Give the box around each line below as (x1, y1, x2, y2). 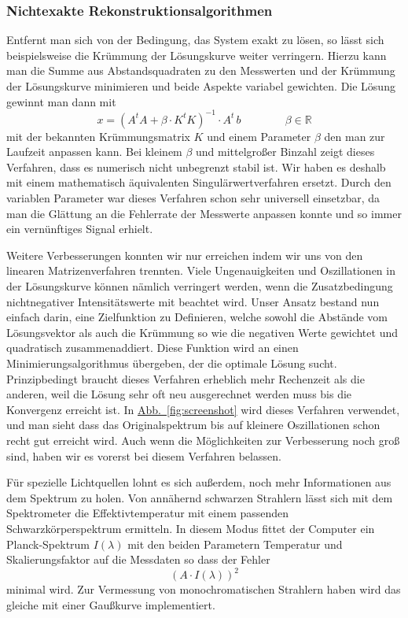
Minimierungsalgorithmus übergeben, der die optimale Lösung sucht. (6, 355, 337, 371)
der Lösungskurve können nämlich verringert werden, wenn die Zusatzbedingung (6, 278, 393, 294)
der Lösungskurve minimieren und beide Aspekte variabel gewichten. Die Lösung (6, 78, 395, 94)
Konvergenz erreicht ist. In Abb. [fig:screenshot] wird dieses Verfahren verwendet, (6, 401, 400, 417)
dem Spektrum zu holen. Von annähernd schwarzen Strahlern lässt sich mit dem (6, 489, 393, 505)
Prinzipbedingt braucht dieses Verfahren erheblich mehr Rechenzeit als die (6, 370, 365, 387)
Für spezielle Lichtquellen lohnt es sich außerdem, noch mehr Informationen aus (6, 474, 391, 490)
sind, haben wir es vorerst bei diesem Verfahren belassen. (6, 447, 281, 464)
